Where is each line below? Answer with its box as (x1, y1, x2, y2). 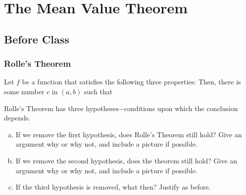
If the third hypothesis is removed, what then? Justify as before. (15, 182, 211, 192)
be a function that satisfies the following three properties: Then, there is (22, 77, 241, 87)
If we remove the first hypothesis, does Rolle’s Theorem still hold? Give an (15, 129, 242, 139)
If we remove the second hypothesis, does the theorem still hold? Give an (15, 155, 238, 165)
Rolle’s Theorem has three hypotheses (4, 103, 119, 113)
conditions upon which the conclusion (124, 103, 238, 113)
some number (4, 86, 45, 96)
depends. (4, 113, 31, 123)
